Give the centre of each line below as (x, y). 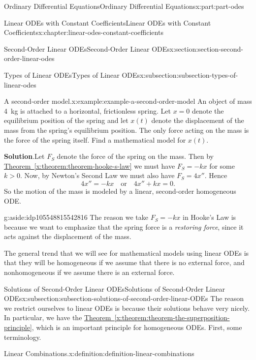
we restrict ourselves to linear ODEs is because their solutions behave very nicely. (127, 308)
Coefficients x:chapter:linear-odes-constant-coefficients (84, 32)
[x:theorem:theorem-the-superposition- (172, 317)
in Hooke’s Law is (209, 217)
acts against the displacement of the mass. (68, 236)
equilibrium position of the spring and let (66, 120)
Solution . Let (24, 156)
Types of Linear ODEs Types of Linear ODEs (72, 75)
